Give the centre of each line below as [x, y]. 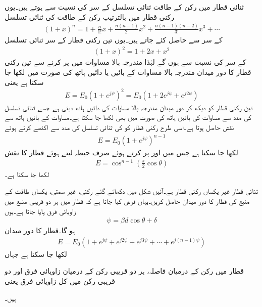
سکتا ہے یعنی [24, 82]
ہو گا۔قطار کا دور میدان [40, 230]
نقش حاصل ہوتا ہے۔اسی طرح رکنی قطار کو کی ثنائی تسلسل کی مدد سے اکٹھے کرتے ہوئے [119, 127]
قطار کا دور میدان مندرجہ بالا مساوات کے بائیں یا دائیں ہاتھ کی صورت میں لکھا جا [128, 72]
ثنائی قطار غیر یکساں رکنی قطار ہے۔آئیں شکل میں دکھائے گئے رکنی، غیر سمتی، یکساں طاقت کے [131, 191]
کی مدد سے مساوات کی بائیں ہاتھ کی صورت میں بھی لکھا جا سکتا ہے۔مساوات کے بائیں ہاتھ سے [128, 117]
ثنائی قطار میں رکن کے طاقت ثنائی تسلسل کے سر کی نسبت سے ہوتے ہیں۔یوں [124, 7]
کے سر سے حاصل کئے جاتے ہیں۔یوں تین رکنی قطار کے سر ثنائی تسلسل [114, 40]
